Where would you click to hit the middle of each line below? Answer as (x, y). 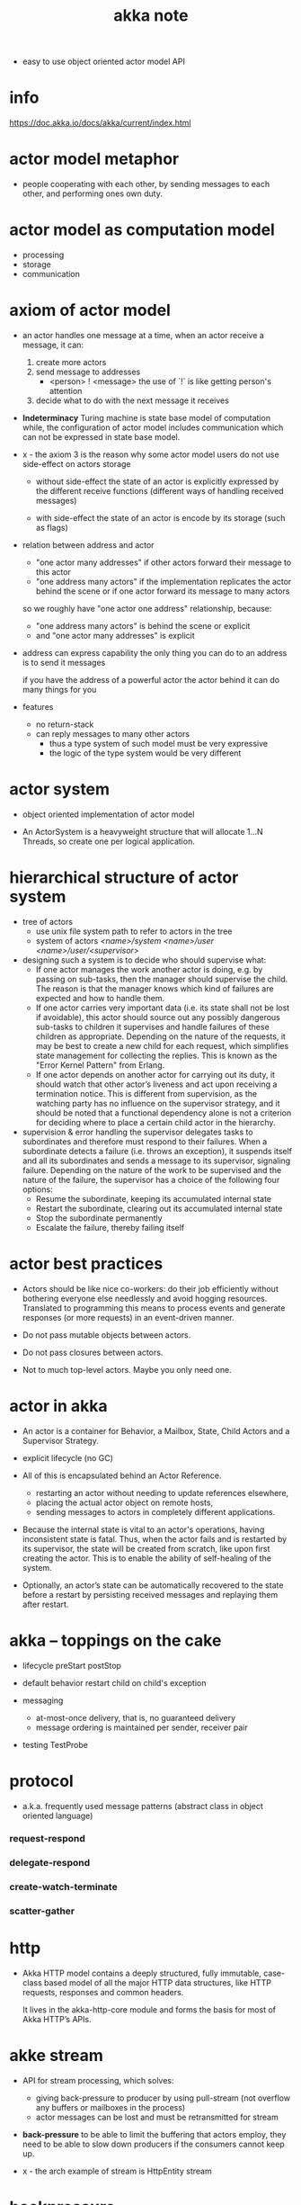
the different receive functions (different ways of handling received (160, 490)
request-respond (47, 1839)
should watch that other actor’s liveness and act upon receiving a (156, 1084)
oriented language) (58, 1815)
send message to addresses (88, 372)
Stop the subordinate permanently (99, 1218)
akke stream (56, 2056)
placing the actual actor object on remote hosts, (124, 1502)
